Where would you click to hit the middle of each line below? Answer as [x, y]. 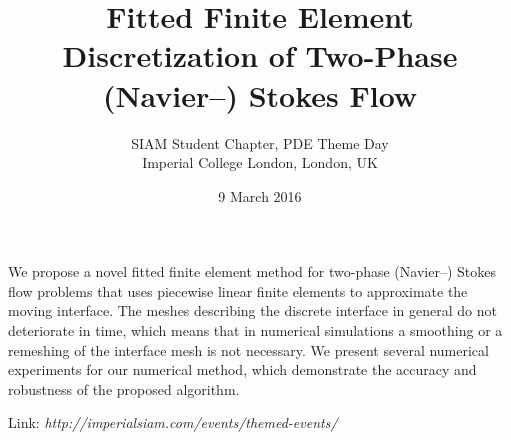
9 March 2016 [260, 195]
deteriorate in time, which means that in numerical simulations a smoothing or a [255, 330]
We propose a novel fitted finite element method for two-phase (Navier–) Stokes [252, 271]
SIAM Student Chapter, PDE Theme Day [260, 142]
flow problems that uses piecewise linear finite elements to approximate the [238, 290]
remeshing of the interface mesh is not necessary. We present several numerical [248, 349]
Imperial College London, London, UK [260, 162]
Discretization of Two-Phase [260, 55]
